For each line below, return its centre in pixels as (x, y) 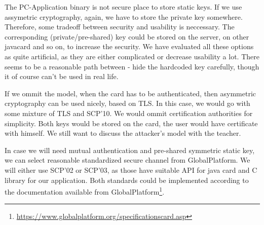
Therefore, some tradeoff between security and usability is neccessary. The (120, 27)
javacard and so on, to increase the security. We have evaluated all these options (129, 46)
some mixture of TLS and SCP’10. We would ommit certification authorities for (129, 113)
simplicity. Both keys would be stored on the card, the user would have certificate (131, 123)
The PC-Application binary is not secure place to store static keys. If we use (123, 7)
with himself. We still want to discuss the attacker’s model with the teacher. (123, 133)
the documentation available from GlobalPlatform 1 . (85, 191)
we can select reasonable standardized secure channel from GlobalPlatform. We (127, 160)
